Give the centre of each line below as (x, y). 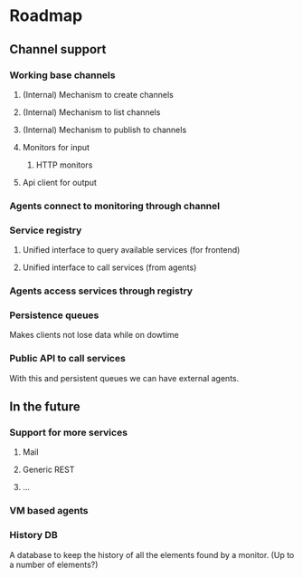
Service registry (46, 230)
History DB (33, 535)
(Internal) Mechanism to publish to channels (104, 130)
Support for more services (69, 432)
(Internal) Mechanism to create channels (98, 94)
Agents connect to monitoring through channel (114, 206)
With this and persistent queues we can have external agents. (124, 378)
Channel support (58, 49)
